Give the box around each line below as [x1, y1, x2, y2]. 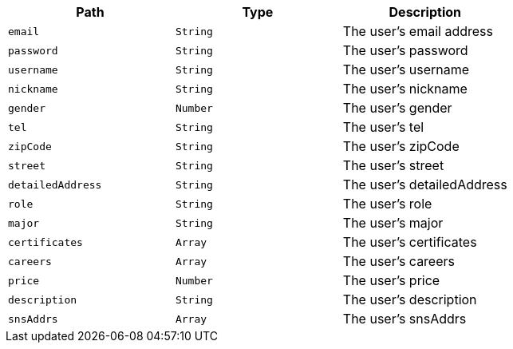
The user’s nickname [342, 81, 468, 97]
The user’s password [342, 42, 468, 58]
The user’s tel [342, 119, 424, 135]
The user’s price [342, 272, 440, 288]
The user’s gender [342, 100, 452, 116]
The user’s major [342, 215, 444, 231]
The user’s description [342, 291, 477, 307]
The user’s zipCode [342, 138, 460, 154]
